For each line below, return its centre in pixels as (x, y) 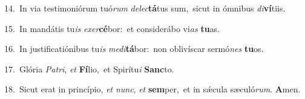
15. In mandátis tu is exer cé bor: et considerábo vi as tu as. (112, 28)
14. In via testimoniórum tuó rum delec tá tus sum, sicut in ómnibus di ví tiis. (145, 8)
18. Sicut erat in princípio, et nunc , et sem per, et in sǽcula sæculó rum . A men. (152, 89)
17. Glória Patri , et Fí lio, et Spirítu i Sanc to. (89, 69)
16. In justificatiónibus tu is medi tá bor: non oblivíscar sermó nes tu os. (134, 49)
